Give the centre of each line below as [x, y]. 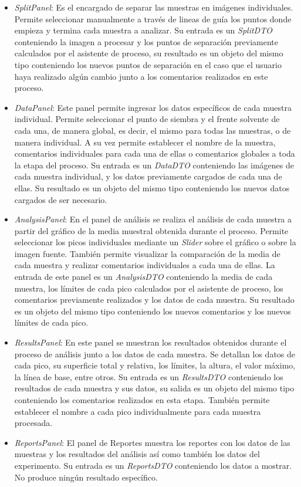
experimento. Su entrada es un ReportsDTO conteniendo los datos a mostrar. [153, 465]
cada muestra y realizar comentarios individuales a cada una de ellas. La [145, 265]
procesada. [33, 423]
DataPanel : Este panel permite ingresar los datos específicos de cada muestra [153, 107]
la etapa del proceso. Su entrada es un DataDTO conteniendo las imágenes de [154, 165]
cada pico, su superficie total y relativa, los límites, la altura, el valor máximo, [155, 365]
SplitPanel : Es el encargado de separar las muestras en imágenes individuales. [154, 7]
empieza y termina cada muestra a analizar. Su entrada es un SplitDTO [143, 30]
